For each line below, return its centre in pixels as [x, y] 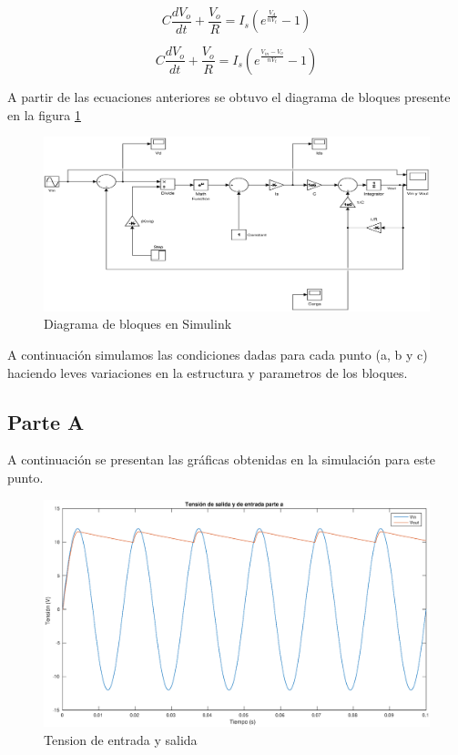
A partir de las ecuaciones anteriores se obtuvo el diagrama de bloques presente [229, 96]
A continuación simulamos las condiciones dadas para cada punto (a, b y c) [218, 355]
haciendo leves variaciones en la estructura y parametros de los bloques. [208, 372]
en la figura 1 [44, 114]
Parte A [46, 421]
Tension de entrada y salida [121, 739]
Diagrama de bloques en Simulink [138, 324]
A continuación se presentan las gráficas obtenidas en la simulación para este [222, 459]
